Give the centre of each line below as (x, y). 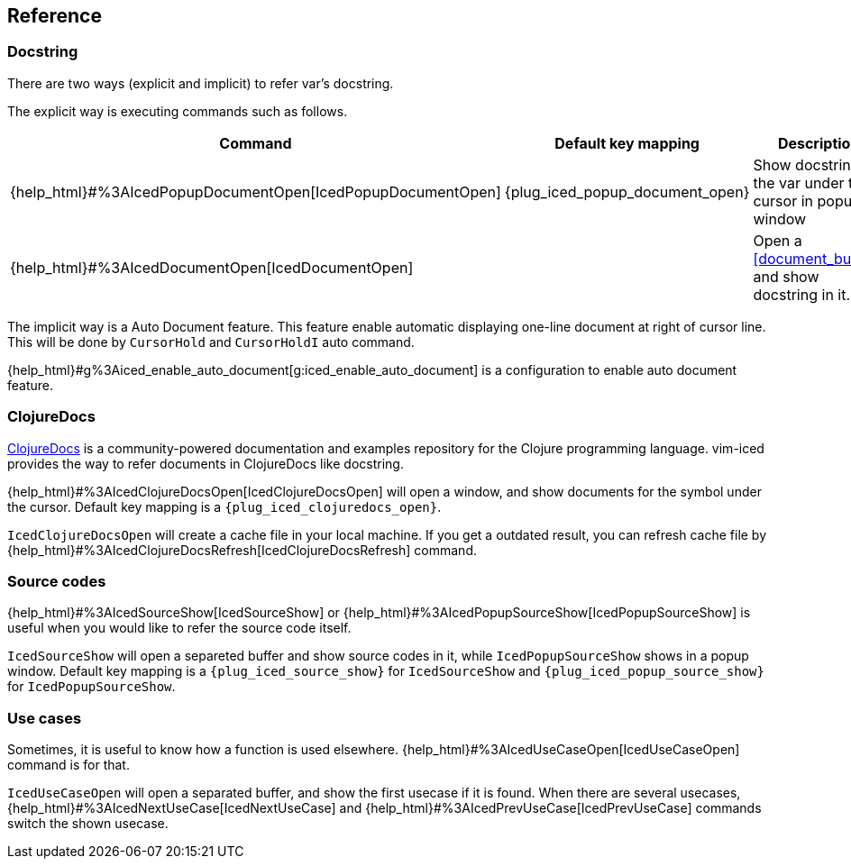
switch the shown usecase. (88, 824)
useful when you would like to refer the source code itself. (179, 628)
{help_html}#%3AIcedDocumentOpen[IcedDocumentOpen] (212, 267)
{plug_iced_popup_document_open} (627, 191)
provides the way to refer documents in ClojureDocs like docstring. (206, 463)
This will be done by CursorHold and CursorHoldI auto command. (211, 342)
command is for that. (69, 765)
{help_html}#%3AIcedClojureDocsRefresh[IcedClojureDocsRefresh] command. (242, 550)
